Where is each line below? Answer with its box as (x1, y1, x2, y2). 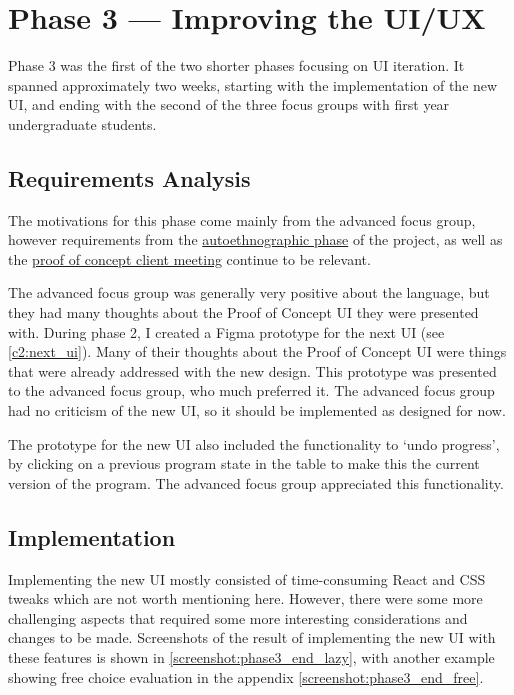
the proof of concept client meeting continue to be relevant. (8, 248, 371, 269)
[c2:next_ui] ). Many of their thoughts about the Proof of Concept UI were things (8, 341, 507, 362)
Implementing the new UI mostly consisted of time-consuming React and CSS (8, 568, 486, 589)
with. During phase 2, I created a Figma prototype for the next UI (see (8, 321, 445, 342)
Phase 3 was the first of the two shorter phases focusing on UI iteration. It (8, 55, 465, 76)
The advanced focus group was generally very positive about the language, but (8, 282, 490, 303)
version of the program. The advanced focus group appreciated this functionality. (8, 472, 504, 493)
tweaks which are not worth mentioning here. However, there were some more (8, 588, 483, 609)
